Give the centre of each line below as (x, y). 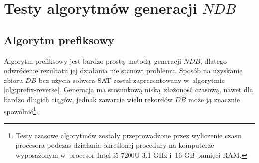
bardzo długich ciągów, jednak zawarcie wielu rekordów (88, 99)
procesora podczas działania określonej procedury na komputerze (115, 145)
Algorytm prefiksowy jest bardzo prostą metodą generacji (93, 60)
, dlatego (213, 60)
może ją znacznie (214, 99)
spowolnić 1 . (21, 110)
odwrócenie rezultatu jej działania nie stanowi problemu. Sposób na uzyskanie (123, 70)
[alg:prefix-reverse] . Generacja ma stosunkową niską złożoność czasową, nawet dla (129, 90)
